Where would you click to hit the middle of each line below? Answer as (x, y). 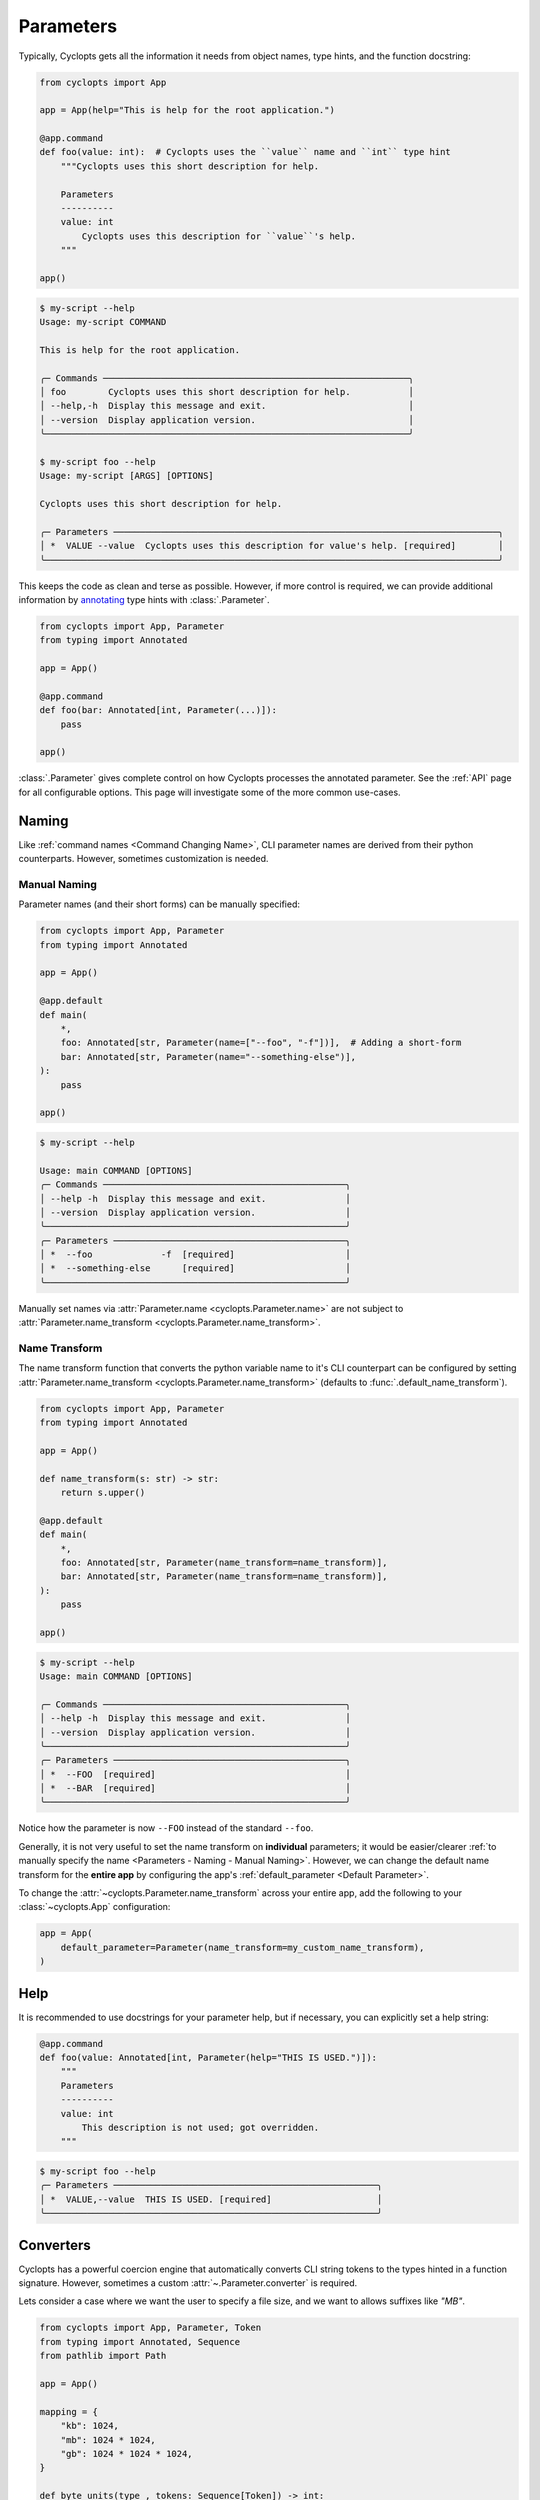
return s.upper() (103, 1493)
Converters (55, 2245)
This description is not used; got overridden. (200, 2127)
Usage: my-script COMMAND (103, 321)
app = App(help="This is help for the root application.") (187, 110)
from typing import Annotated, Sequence (139, 2341)
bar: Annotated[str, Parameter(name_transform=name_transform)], (224, 1576)
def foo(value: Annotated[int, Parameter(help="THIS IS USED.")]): (208, 2058)
